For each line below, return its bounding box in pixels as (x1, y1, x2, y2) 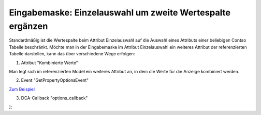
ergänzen (9, 21, 48, 31)
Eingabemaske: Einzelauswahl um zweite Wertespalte (9, 7, 231, 18)
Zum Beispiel (9, 86, 35, 92)
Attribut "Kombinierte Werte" (21, 60, 78, 65)
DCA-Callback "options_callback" (21, 95, 88, 101)
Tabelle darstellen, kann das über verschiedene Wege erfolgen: (9, 51, 135, 57)
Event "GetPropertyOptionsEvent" (21, 77, 89, 83)
